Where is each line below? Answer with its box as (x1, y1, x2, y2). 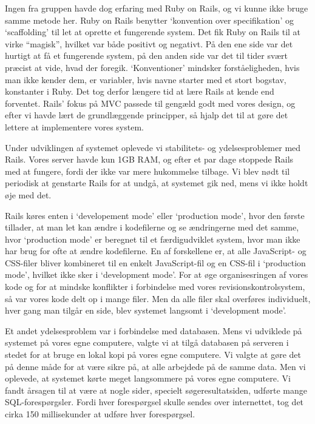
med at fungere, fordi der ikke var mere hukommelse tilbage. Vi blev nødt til (5, 164, 290, 177)
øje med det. (5, 188, 52, 201)
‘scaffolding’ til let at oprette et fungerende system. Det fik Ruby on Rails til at (5, 25, 301, 38)
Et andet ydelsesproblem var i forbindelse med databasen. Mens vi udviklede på (5, 324, 302, 337)
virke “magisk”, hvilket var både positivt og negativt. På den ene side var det (5, 37, 293, 50)
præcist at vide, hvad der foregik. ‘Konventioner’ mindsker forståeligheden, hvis (5, 61, 300, 73)
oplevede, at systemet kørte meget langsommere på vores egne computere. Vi (5, 372, 291, 385)
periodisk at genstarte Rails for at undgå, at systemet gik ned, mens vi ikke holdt (5, 177, 308, 189)
